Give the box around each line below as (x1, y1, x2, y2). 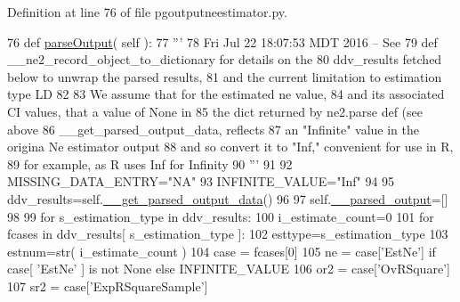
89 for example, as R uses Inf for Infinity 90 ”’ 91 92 (7, 154, 293, 173)
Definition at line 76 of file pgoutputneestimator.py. (7, 3, 287, 20)
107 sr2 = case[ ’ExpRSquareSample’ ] (7, 276, 208, 295)
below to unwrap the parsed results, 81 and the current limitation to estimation (7, 67, 442, 86)
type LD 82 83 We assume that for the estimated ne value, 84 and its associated (7, 85, 445, 103)
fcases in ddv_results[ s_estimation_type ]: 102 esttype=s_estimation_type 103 (7, 224, 448, 243)
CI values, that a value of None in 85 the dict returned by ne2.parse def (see (7, 102, 423, 120)
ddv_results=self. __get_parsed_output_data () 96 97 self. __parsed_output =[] (7, 189, 448, 208)
